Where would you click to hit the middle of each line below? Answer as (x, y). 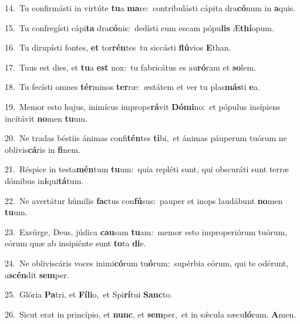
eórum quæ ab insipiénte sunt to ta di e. (75, 243)
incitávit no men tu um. (46, 118)
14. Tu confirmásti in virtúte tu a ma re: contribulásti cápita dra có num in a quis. (150, 8)
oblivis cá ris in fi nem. (43, 149)
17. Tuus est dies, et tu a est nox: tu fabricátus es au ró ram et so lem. (131, 67)
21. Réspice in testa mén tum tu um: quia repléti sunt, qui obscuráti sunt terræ (147, 169)
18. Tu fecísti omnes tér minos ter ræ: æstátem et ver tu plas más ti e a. (132, 87)
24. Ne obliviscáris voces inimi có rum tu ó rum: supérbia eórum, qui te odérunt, (147, 263)
